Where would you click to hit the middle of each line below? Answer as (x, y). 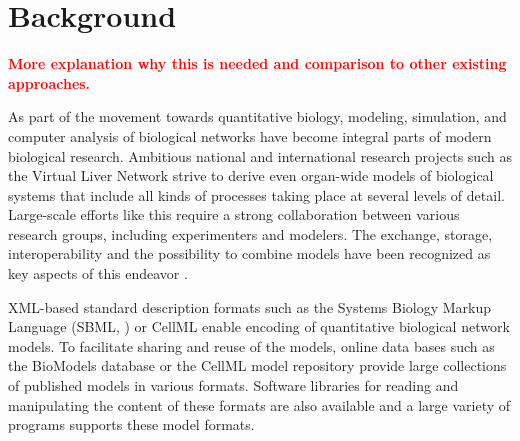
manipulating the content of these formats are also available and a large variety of (259, 404)
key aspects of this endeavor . (98, 273)
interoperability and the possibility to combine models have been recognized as (249, 253)
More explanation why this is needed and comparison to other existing (257, 63)
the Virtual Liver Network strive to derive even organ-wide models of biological (251, 175)
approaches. (49, 82)
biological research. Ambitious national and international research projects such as (260, 155)
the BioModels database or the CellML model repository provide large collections (257, 365)
